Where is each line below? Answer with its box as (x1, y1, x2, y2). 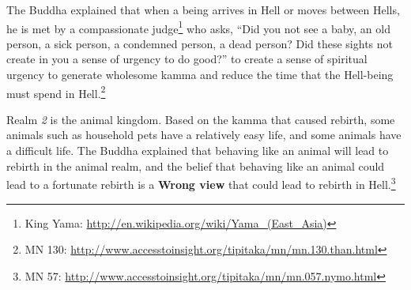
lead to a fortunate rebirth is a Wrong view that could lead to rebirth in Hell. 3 (6, 174, 396, 192)
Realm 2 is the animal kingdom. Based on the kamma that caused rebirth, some (6, 111, 395, 127)
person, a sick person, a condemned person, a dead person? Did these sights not (6, 35, 394, 51)
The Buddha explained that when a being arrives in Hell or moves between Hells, (6, 2, 400, 17)
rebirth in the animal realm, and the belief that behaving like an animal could (6, 157, 385, 174)
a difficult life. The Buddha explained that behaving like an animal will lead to (6, 142, 389, 159)
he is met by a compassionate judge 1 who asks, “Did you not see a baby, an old (6, 17, 390, 36)
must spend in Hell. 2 (6, 82, 106, 101)
